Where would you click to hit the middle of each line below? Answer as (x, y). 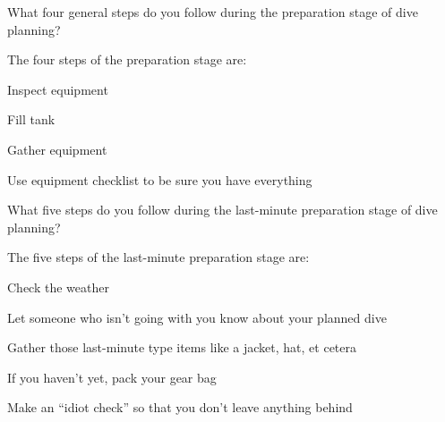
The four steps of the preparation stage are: (127, 59)
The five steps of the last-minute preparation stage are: (158, 257)
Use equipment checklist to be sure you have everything (160, 179)
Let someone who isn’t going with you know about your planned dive (197, 317)
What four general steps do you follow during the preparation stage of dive (213, 12)
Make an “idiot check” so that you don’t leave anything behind (180, 407)
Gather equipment (57, 149)
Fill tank (31, 119)
